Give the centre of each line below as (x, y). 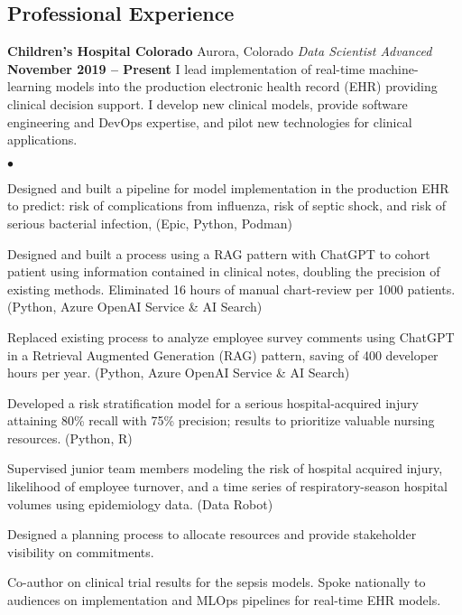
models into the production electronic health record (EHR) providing (246, 86)
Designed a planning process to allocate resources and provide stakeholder (212, 534)
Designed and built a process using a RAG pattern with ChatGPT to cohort (219, 253)
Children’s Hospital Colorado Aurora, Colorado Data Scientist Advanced (220, 51)
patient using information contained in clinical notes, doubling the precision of (224, 271)
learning (30, 86)
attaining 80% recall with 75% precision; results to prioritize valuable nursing (221, 420)
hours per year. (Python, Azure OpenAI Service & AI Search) (179, 373)
